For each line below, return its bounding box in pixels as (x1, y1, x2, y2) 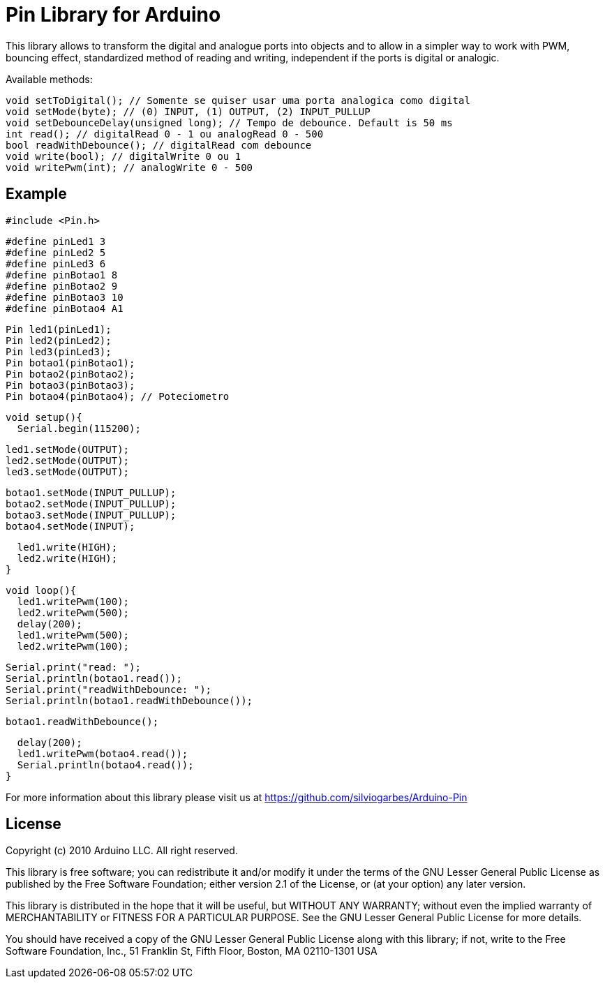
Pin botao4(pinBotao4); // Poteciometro (6, 390, 230, 402)
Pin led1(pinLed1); (6, 323, 112, 335)
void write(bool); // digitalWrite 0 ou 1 (6, 150, 241, 162)
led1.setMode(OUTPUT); (6, 443, 130, 455)
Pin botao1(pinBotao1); (6, 357, 135, 368)
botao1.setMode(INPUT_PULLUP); (6, 486, 177, 498)
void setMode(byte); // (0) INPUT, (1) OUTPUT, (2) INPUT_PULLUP (6, 105, 371, 117)
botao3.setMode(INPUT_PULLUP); (6, 509, 177, 521)
